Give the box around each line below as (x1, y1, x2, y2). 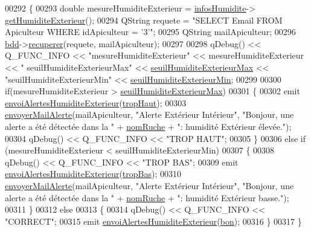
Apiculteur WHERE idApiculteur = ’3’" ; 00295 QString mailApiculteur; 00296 (5, 25, 296, 38)
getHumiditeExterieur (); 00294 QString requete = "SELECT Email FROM (5, 13, 283, 26)
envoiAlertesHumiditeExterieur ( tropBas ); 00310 (5, 167, 182, 180)
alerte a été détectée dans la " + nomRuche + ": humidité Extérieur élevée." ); (5, 120, 292, 132)
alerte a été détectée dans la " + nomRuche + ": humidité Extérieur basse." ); (5, 191, 289, 204)
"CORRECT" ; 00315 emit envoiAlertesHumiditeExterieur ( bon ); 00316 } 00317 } (5, 214, 302, 227)
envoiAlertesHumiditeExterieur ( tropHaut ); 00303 (5, 96, 187, 109)
